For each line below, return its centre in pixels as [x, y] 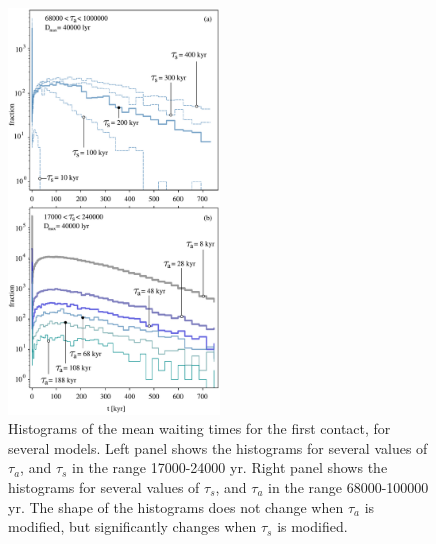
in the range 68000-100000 [348, 486]
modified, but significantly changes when [132, 526]
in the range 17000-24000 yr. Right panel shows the [230, 467]
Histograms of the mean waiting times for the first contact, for [199, 428]
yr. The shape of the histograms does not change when [176, 506]
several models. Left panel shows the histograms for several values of [218, 447]
